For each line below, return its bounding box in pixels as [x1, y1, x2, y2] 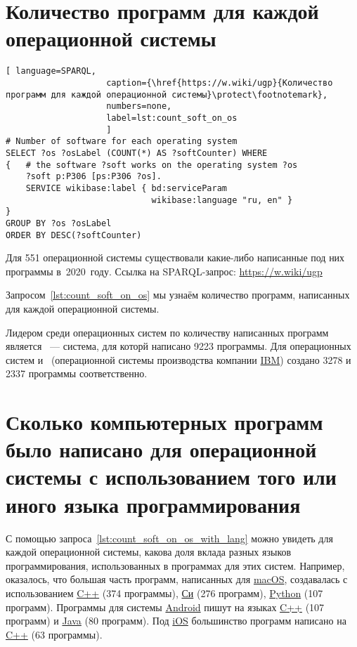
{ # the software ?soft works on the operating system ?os [6, 159, 298, 170]
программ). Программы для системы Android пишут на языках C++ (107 [6, 599, 325, 614]
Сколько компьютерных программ [6, 407, 323, 436]
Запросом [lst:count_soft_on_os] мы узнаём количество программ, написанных [6, 287, 350, 302]
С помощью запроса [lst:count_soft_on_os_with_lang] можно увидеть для [6, 530, 333, 545]
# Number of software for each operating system [6, 136, 238, 147]
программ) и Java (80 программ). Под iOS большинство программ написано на [6, 613, 346, 628]
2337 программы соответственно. [6, 366, 148, 381]
